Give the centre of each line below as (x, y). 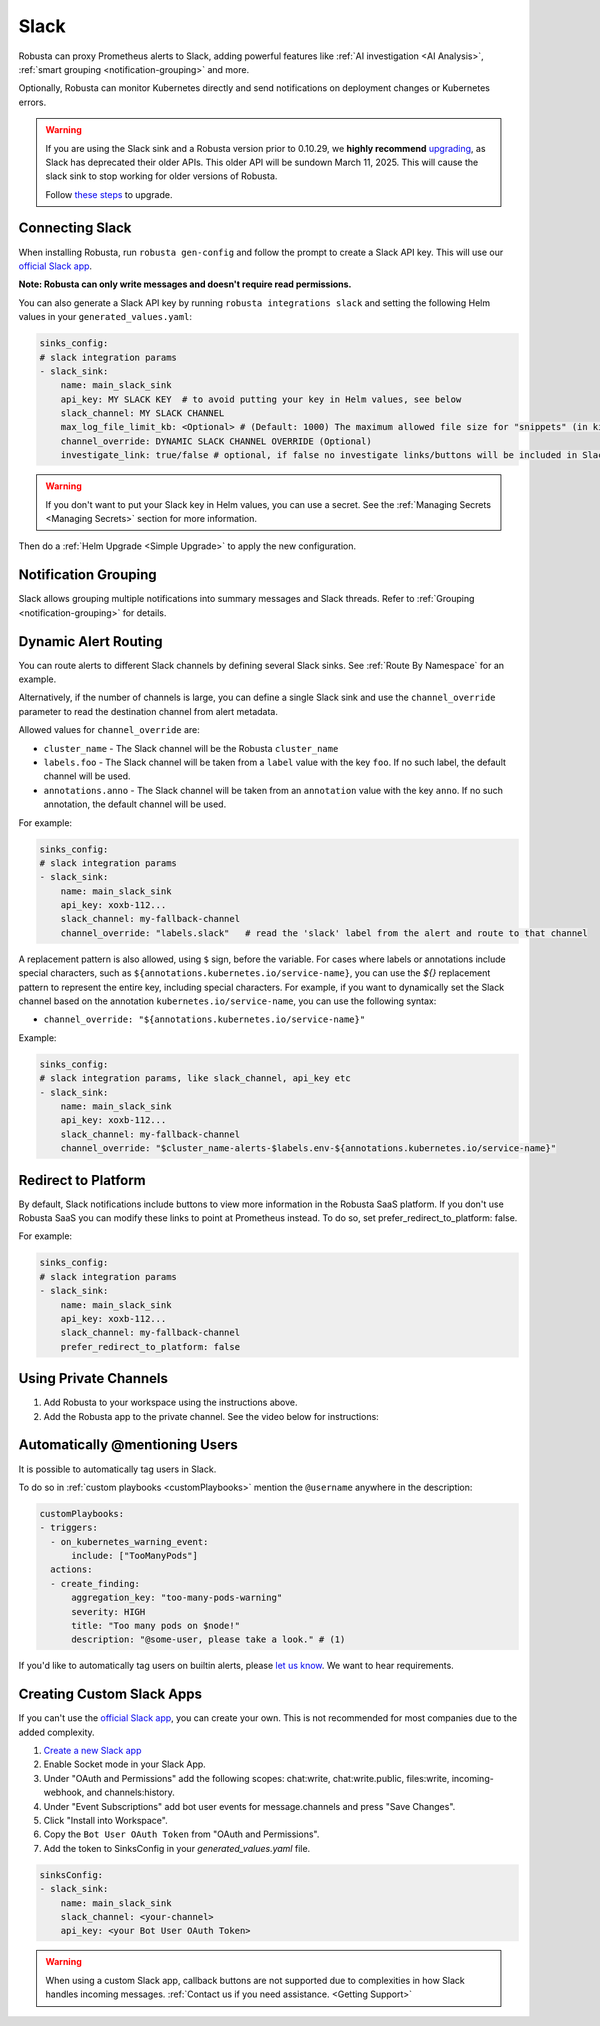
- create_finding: (95, 1583)
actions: (71, 1569)
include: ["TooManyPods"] (135, 1556)
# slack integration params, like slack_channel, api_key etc (195, 1078)
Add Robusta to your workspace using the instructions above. (171, 1402)
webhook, (64, 1792)
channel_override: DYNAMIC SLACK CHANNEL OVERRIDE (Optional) (216, 441)
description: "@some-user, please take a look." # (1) (208, 1639)
